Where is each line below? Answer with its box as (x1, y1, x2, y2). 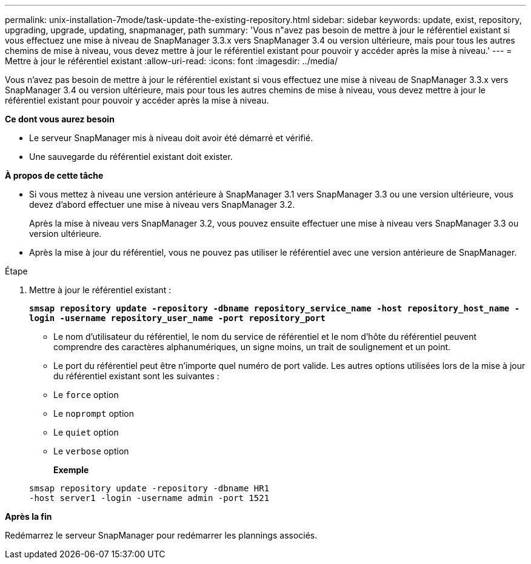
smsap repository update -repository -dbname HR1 (29, 483, 270, 493)
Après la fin (5, 511, 52, 522)
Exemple (53, 465, 89, 475)
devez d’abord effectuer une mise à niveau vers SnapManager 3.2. (29, 199, 295, 210)
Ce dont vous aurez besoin (5, 114, 115, 124)
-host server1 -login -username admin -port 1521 (29, 493, 270, 503)
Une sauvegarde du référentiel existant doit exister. (29, 151, 233, 162)
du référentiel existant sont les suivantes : (53, 371, 219, 381)
